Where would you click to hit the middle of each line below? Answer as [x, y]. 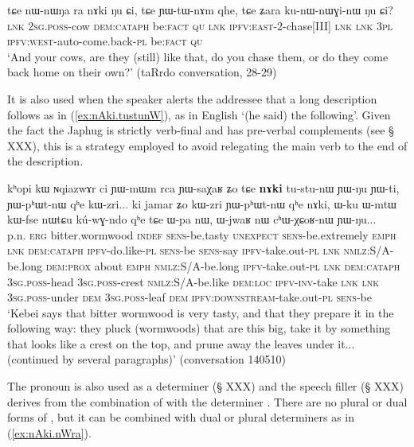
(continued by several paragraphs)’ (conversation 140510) [147, 359]
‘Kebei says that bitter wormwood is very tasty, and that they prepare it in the [201, 312]
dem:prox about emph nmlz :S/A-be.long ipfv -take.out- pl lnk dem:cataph [223, 265]
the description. [45, 161]
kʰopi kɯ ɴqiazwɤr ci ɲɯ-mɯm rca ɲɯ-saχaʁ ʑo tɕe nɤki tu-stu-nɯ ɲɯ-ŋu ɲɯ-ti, [203, 187]
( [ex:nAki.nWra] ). [49, 432]
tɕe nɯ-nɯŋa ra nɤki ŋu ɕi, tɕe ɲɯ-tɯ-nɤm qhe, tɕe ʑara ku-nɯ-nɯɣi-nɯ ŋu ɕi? [200, 10]
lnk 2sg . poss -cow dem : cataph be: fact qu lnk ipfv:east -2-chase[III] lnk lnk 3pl [200, 25]
